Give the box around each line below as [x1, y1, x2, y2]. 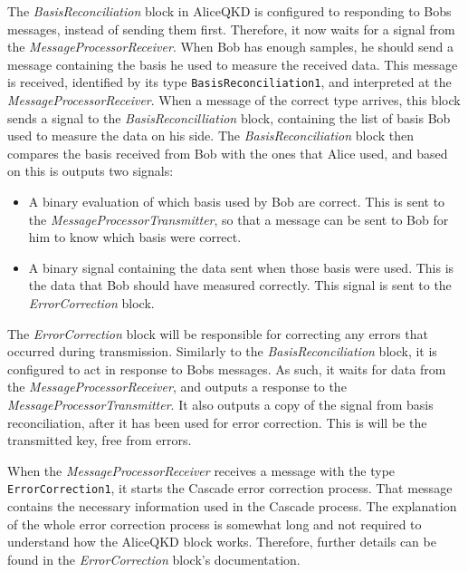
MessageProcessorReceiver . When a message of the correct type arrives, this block [7, 91, 461, 110]
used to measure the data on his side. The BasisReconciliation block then [7, 126, 414, 145]
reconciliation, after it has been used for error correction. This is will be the [7, 412, 427, 431]
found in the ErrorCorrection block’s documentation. [7, 549, 301, 568]
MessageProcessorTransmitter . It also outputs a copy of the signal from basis [7, 394, 434, 413]
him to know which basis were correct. [28, 228, 242, 247]
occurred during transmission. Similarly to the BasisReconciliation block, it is [7, 342, 437, 361]
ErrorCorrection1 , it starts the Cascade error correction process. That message [7, 479, 453, 498]
